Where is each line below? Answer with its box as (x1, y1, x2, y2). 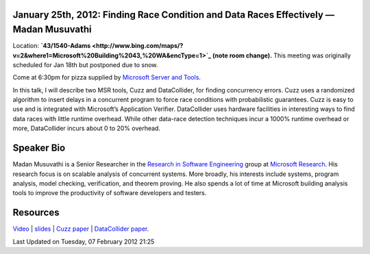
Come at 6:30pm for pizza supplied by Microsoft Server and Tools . (12, 73, 201, 81)
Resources (12, 207, 60, 218)
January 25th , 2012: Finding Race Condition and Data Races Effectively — (12, 9, 335, 21)
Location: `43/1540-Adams (12, 42, 91, 50)
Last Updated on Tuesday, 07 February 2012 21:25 (12, 237, 155, 246)
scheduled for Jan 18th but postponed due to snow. (12, 60, 158, 68)
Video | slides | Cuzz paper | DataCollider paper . (12, 225, 149, 233)
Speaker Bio (12, 142, 66, 154)
